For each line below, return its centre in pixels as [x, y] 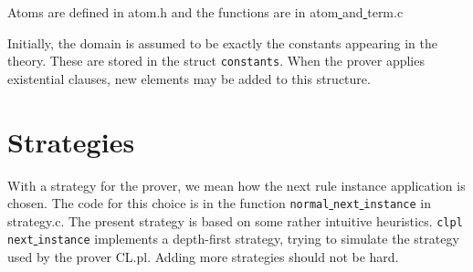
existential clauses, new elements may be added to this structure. [189, 78]
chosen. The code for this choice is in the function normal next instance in [219, 203]
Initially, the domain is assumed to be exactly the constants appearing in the [222, 42]
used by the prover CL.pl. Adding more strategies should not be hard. [203, 257]
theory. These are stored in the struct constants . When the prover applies [216, 61]
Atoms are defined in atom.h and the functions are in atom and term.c [205, 12]
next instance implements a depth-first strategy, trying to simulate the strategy [233, 239]
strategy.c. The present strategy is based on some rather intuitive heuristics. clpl [235, 220]
